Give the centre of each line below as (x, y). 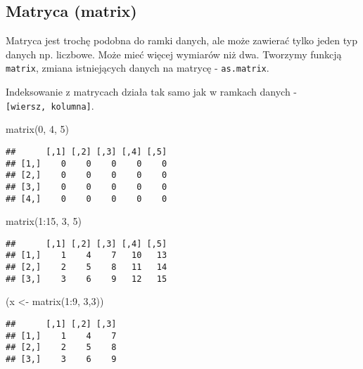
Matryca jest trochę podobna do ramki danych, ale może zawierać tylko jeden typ (181, 40)
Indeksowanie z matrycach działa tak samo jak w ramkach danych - (151, 92)
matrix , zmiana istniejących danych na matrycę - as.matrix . (138, 68)
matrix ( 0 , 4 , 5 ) (37, 129)
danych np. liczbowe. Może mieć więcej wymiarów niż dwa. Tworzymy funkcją (174, 54)
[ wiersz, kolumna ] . (50, 105)
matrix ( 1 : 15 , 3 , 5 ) (44, 221)
